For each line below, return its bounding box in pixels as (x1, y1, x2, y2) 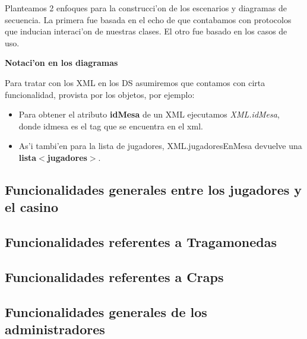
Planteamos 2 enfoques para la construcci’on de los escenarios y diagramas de (5, 2, 287, 14)
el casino (5, 198, 59, 216)
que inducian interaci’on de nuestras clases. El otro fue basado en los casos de (5, 25, 287, 37)
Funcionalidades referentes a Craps (5, 267, 224, 286)
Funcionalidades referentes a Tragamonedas (5, 233, 277, 251)
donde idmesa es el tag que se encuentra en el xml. (18, 119, 203, 132)
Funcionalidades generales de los (5, 302, 207, 321)
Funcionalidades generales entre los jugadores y (5, 180, 302, 198)
